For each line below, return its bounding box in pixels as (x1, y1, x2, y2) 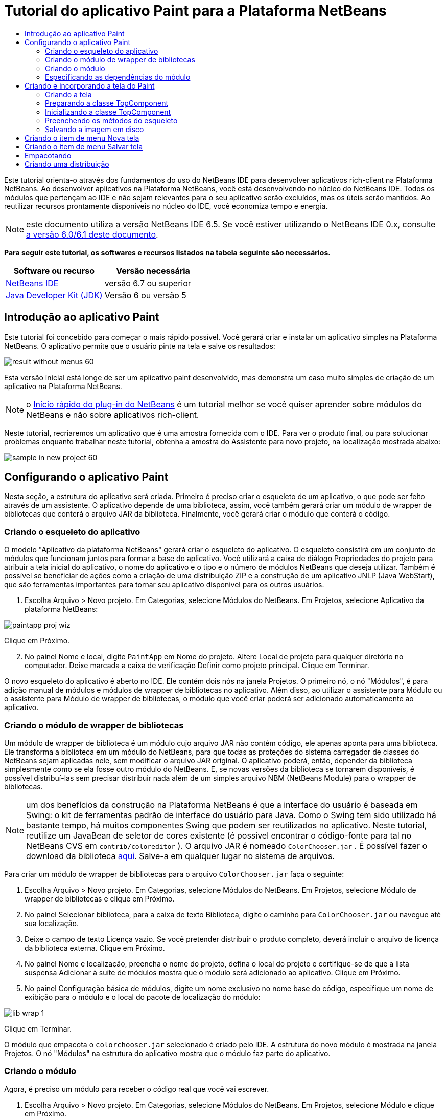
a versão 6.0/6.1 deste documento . (26, 229, 158, 240)
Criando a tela (45, 90, 92, 99)
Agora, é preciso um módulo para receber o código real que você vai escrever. (4, 1084, 269, 1093)
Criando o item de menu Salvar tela (25, 142, 143, 151)
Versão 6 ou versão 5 (104, 290, 186, 301)
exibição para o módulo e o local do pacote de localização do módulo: (25, 992, 261, 1001)
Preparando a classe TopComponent (45, 98, 168, 108)
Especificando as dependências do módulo (45, 72, 191, 81)
